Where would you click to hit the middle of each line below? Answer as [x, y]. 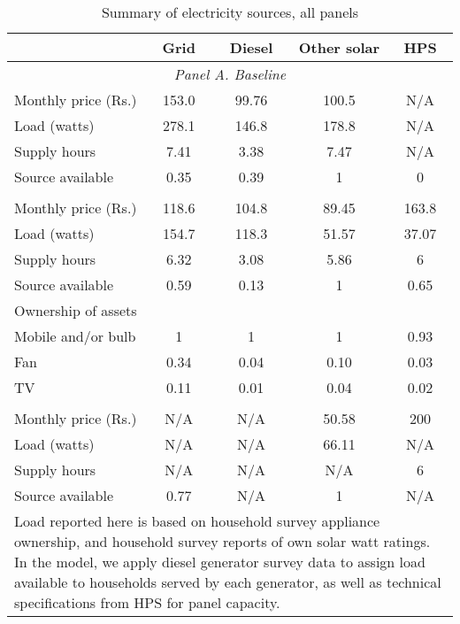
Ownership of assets [76, 310]
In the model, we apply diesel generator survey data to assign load [220, 562]
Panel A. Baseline [230, 74]
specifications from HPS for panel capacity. [147, 602]
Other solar [339, 47]
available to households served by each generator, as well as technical [228, 582]
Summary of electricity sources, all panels [230, 12]
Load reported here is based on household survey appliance [197, 521]
